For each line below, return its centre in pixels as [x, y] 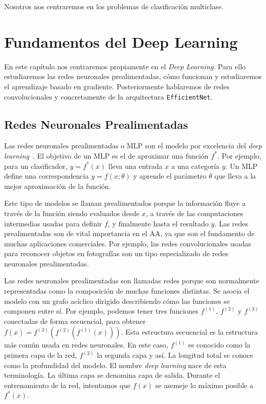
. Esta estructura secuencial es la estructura [189, 332]
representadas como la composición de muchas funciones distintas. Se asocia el [127, 291]
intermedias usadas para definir [53, 223]
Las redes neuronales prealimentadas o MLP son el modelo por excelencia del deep [133, 146]
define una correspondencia [47, 176]
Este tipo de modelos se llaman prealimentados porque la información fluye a [125, 203]
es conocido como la [219, 345]
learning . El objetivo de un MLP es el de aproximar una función [106, 155]
